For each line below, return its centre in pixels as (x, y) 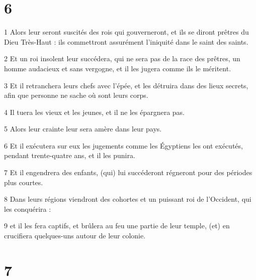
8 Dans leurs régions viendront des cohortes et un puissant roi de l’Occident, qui (128, 199)
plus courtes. (24, 182)
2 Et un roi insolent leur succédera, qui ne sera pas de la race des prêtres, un (122, 58)
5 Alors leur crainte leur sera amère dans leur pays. (83, 129)
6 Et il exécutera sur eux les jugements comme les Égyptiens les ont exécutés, (123, 145)
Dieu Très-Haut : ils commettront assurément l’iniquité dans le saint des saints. (126, 41)
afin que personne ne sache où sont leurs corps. (76, 95)
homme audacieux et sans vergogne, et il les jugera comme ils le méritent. (118, 68)
